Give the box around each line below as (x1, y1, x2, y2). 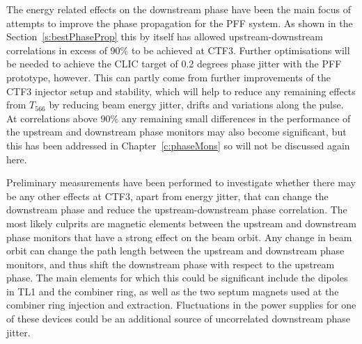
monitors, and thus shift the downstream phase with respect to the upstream (6, 256, 335, 271)
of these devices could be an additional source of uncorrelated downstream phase (6, 311, 351, 326)
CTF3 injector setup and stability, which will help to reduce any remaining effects (6, 83, 356, 98)
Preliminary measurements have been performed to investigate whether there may (6, 175, 356, 190)
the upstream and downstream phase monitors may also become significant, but (6, 124, 347, 139)
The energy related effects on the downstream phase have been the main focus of (6, 2, 352, 16)
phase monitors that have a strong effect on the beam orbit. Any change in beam (6, 229, 352, 244)
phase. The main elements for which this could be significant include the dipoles (6, 270, 348, 285)
